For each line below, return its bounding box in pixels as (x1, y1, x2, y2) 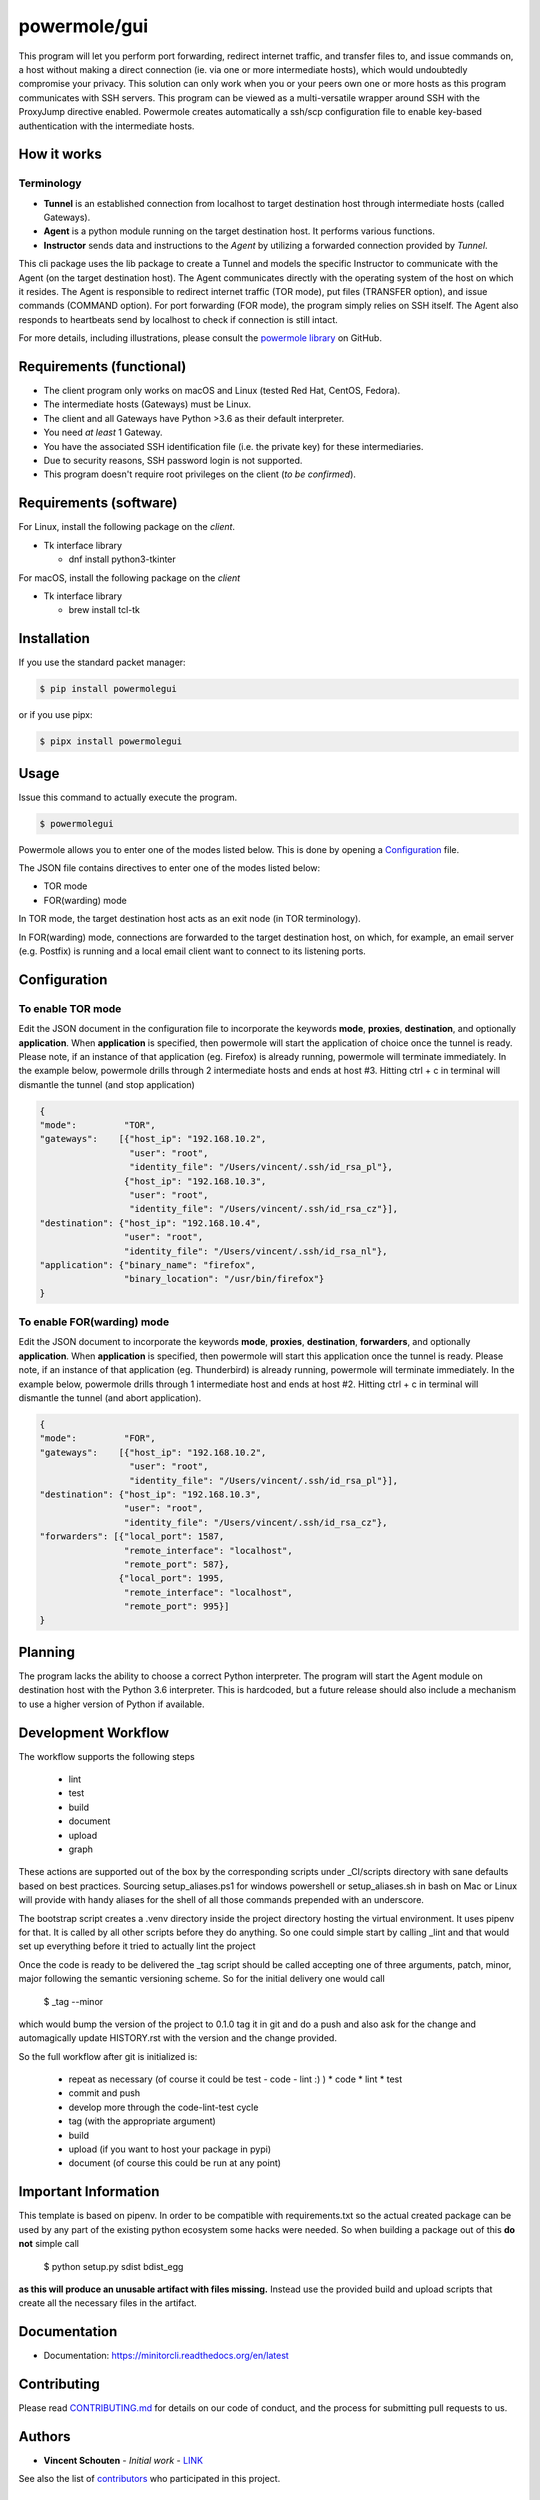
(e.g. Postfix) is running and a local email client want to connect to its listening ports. (18, 945, 367, 957)
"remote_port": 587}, (123, 1558, 230, 1570)
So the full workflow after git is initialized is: (18, 2050, 198, 2062)
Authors (18, 2428, 71, 2445)
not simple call (18, 2238, 80, 2250)
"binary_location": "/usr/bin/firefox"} (123, 1273, 325, 1285)
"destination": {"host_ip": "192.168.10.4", (39, 1217, 262, 1229)
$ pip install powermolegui (39, 683, 177, 695)
